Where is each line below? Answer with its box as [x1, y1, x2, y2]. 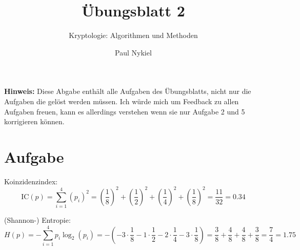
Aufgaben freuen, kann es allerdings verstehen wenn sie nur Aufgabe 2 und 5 [4, 106, 245, 117]
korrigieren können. [4, 116, 65, 127]
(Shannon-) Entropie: [4, 215, 71, 225]
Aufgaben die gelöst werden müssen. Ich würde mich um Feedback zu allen [4, 95, 239, 106]
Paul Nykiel [115, 47, 152, 57]
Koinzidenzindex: [4, 176, 58, 186]
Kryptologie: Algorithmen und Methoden [69, 30, 198, 41]
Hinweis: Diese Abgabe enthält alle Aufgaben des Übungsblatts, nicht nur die [4, 86, 251, 97]
